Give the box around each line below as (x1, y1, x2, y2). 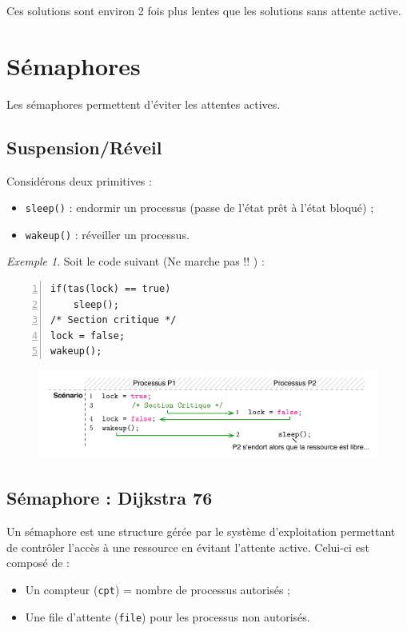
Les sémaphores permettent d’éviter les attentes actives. (6, 95, 281, 112)
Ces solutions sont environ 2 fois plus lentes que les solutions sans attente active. (6, 2, 401, 18)
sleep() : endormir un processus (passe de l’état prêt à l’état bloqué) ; (25, 199, 374, 216)
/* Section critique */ (50, 314, 177, 326)
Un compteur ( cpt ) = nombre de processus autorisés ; (25, 581, 290, 597)
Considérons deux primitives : (6, 172, 152, 189)
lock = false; (50, 329, 126, 341)
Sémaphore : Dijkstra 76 (6, 485, 213, 510)
